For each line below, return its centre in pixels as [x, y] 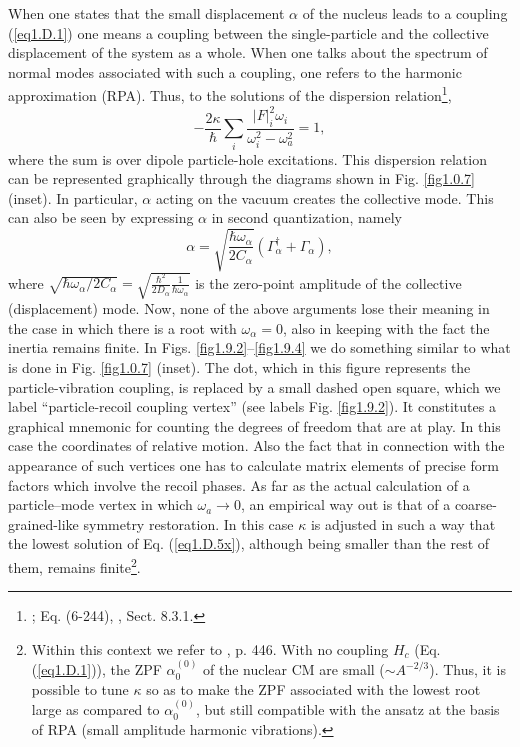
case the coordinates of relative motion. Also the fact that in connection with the [256, 445]
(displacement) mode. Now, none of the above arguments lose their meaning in [249, 308]
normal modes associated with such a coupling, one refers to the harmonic [235, 71]
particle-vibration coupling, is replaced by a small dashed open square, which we [254, 386]
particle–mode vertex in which [100, 504]
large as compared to [95, 709]
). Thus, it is [467, 669]
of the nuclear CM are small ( [294, 669]
